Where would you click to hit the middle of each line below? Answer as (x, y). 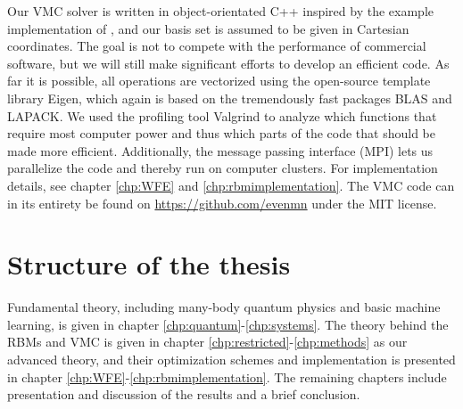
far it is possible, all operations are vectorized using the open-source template (219, 81)
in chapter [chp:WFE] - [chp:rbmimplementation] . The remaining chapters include (227, 376)
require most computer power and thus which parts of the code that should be (222, 133)
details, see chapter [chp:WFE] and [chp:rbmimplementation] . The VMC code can (231, 185)
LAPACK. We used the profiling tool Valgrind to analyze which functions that (222, 115)
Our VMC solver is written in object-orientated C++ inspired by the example (220, 11)
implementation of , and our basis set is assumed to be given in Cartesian (208, 28)
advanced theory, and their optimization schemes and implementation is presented (231, 360)
